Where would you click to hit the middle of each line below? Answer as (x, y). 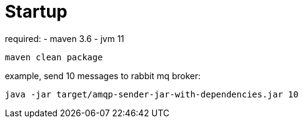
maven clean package (54, 57)
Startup (36, 12)
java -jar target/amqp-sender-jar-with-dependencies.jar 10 (152, 94)
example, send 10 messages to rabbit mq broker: (103, 76)
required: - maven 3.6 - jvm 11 (65, 38)
